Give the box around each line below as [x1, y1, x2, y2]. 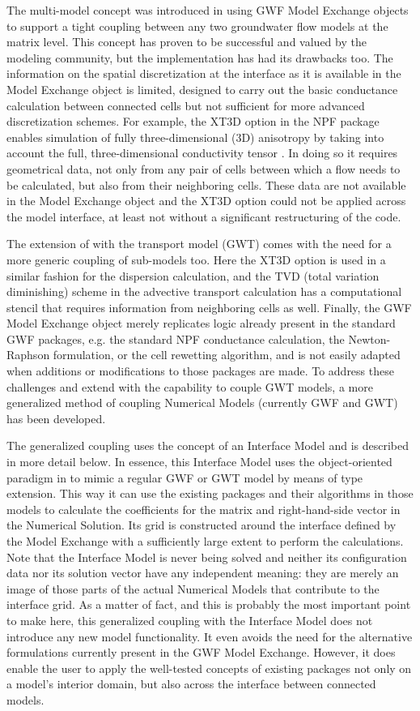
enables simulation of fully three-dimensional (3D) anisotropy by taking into [6, 128, 384, 145]
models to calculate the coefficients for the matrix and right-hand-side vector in [6, 500, 401, 517]
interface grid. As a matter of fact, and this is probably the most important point [6, 596, 411, 613]
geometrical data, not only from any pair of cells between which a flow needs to [6, 160, 401, 177]
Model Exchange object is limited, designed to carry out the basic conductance [6, 80, 398, 97]
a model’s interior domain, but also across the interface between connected [6, 675, 376, 692]
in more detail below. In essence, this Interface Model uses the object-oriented [6, 453, 392, 470]
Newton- [348, 330, 391, 347]
